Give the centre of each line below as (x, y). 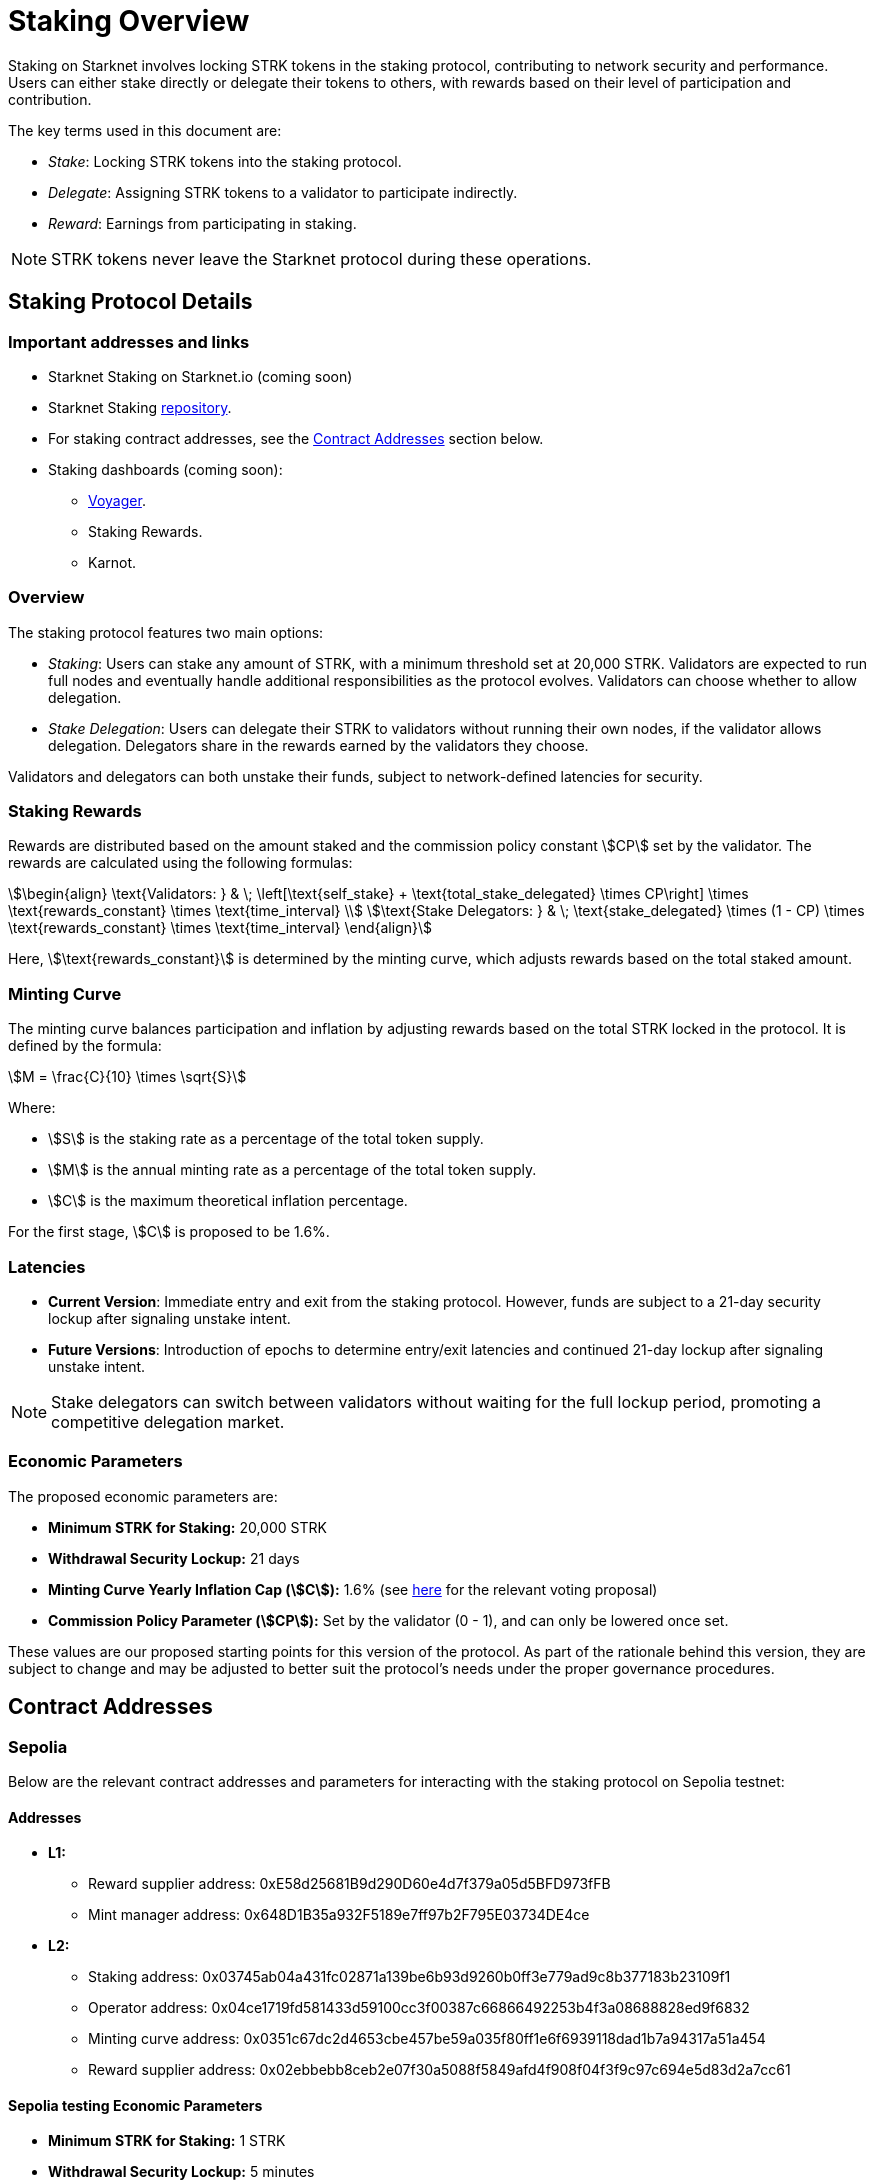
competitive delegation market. (168, 1421)
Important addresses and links (129, 341)
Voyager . (117, 500)
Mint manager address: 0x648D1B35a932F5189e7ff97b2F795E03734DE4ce (339, 1915)
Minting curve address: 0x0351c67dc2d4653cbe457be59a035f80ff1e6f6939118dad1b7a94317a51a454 (427, 2039)
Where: (32, 1108)
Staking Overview (129, 21)
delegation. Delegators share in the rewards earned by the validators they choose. (318, 745)
